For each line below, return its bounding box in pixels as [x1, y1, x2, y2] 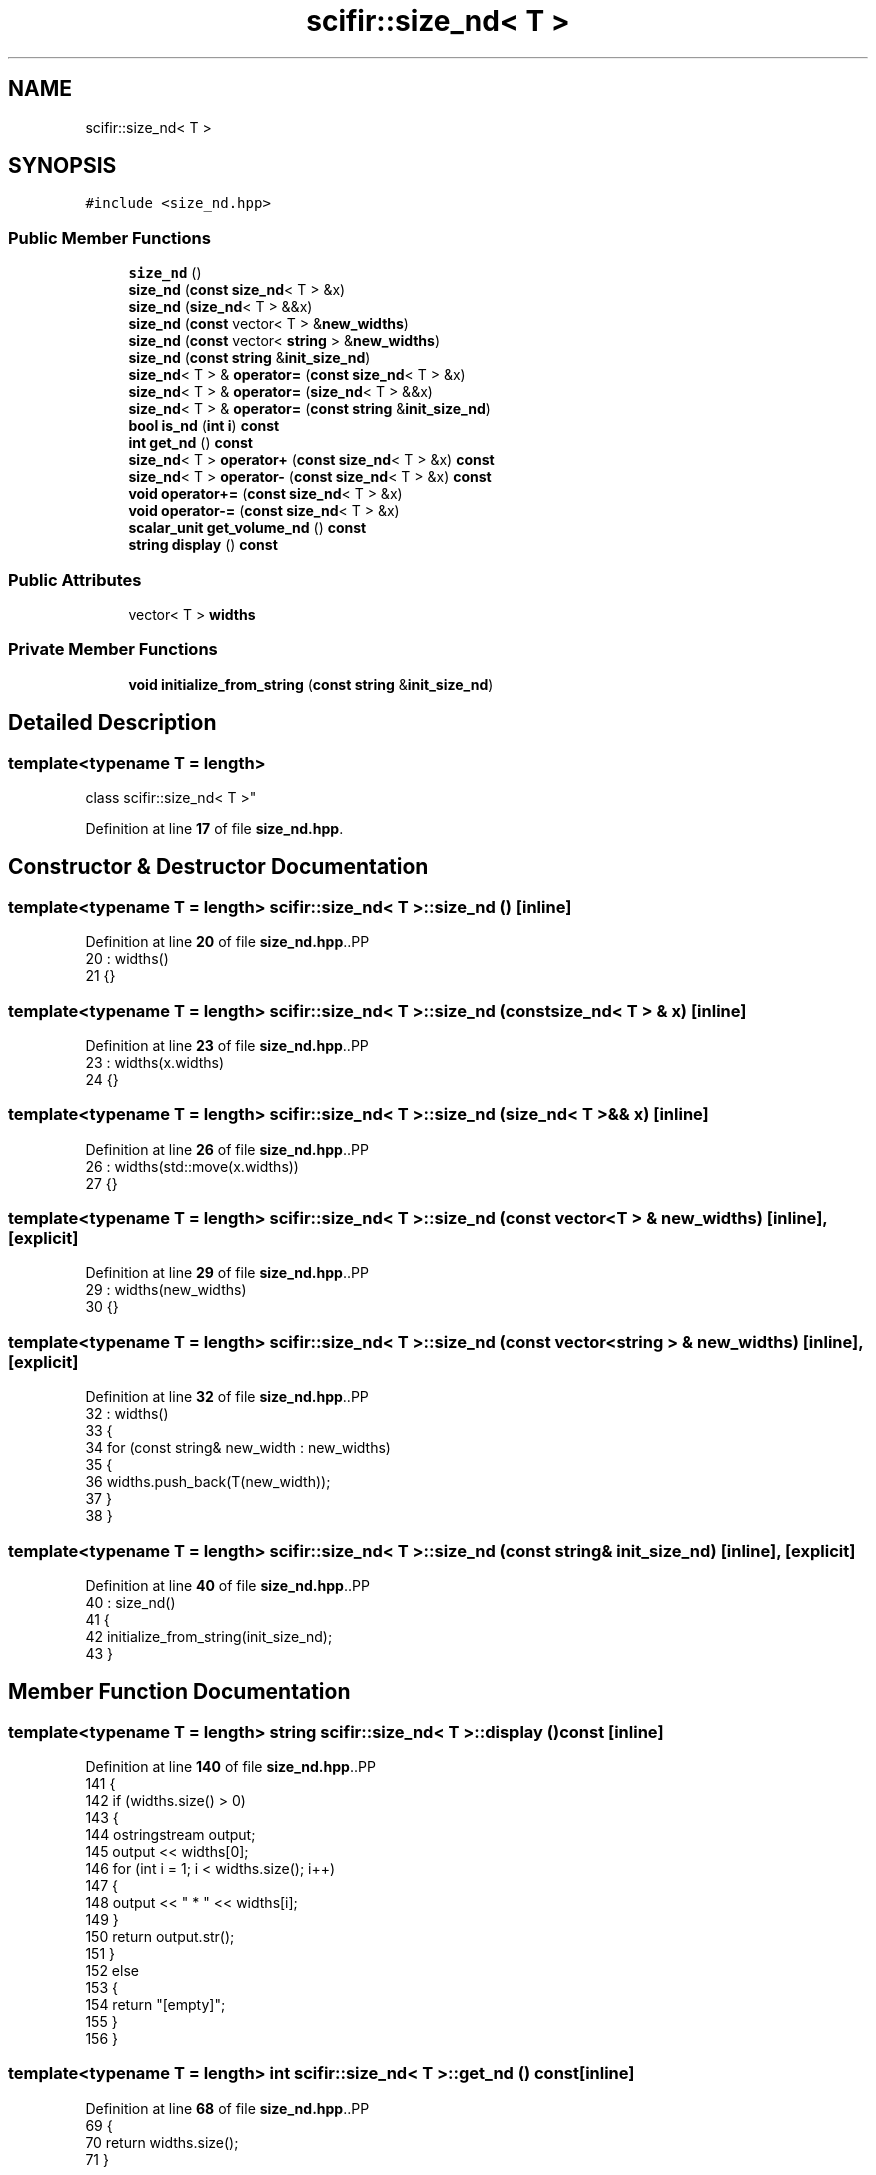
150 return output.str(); [85, 1928, 235, 1946]
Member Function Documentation [8, 1679, 351, 1705]
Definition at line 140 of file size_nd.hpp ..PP [85, 1758, 376, 1776]
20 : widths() [85, 950, 169, 968]
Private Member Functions [8, 639, 218, 660]
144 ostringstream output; [85, 1826, 256, 1844]
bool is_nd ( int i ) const [128, 417, 280, 435]
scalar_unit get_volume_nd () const [128, 519, 367, 537]
